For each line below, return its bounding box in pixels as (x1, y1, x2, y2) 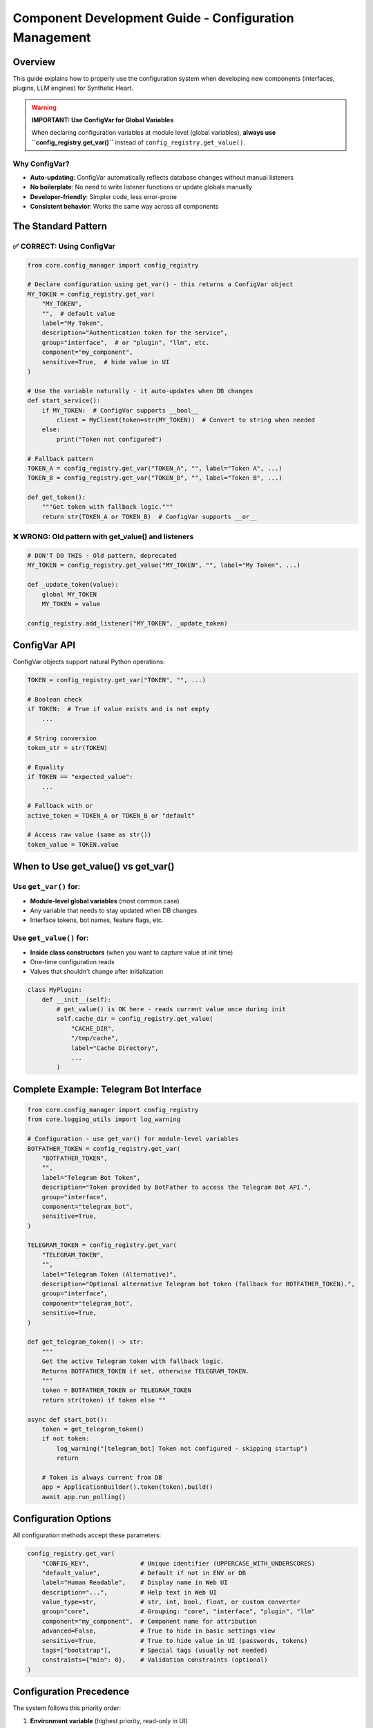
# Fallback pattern (27, 455, 93, 462)
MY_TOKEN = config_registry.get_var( (27, 290, 155, 298)
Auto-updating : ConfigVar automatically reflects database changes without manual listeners (30, 173, 294, 181)
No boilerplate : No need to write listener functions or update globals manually (30, 183, 252, 191)
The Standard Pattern (12, 220, 107, 232)
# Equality (27, 763, 64, 771)
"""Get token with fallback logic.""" (41, 503, 173, 511)
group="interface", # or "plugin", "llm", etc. (41, 339, 210, 346)
